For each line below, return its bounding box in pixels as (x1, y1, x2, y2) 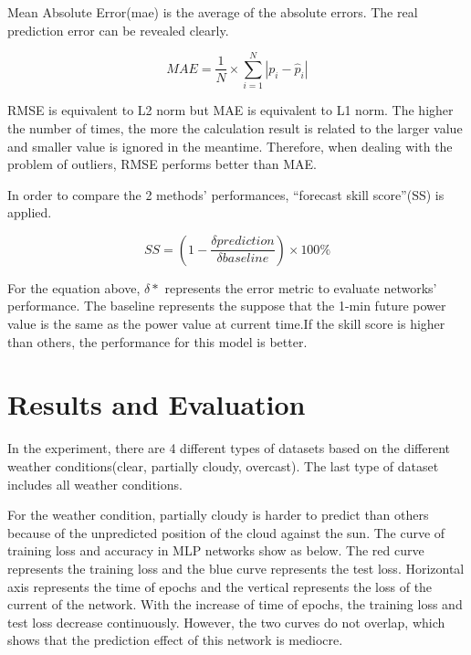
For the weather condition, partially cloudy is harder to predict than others (7, 505, 429, 524)
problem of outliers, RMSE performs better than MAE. (7, 154, 317, 174)
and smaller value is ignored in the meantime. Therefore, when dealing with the (7, 136, 453, 155)
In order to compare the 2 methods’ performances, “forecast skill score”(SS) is (7, 185, 445, 204)
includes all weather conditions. (7, 474, 183, 493)
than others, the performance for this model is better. (7, 332, 308, 351)
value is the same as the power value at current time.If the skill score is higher (7, 314, 445, 333)
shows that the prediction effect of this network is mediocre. (7, 630, 343, 650)
